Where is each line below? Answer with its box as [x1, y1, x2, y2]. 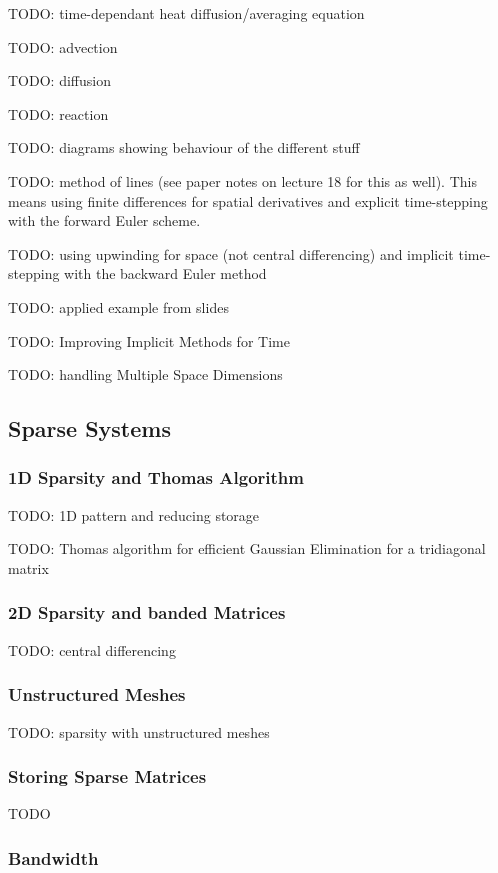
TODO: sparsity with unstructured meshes [8, 721, 270, 742]
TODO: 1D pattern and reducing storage [8, 504, 260, 525]
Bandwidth [8, 845, 99, 870]
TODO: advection [8, 36, 118, 57]
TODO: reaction [8, 103, 109, 124]
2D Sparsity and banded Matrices [8, 600, 286, 625]
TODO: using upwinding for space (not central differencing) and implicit [8, 243, 454, 264]
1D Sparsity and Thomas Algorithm [8, 465, 304, 490]
